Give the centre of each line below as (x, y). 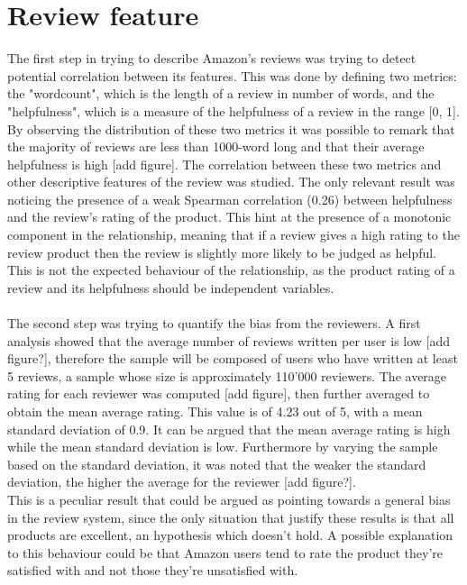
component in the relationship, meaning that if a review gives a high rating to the (233, 235)
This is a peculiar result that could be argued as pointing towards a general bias (229, 499)
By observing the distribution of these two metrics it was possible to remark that (231, 128)
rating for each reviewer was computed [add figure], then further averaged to (219, 393)
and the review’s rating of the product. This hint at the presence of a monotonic (229, 217)
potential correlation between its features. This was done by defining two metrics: (232, 75)
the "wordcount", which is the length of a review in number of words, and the (221, 93)
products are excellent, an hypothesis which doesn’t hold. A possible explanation (230, 535)
